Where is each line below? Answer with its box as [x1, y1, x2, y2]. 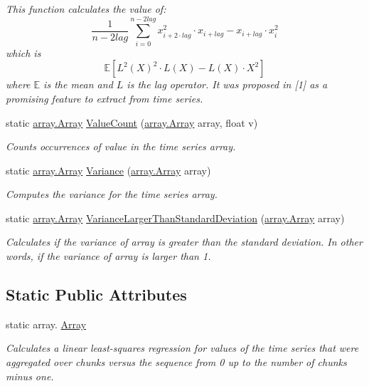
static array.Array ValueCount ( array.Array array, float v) [6, 115, 258, 130]
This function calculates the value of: [6, 1, 166, 16]
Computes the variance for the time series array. [6, 187, 218, 202]
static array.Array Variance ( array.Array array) [6, 162, 211, 177]
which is [6, 45, 41, 60]
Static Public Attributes [6, 283, 187, 306]
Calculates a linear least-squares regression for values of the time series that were [6, 340, 359, 355]
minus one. [6, 368, 54, 383]
